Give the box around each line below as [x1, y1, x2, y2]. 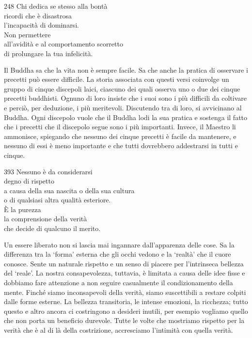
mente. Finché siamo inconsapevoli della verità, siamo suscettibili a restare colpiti [4, 287, 246, 297]
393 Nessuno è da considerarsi [4, 166, 93, 176]
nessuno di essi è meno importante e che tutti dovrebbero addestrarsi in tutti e [4, 140, 238, 151]
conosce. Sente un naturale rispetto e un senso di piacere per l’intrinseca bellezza [4, 258, 244, 268]
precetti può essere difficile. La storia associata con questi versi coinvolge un [4, 74, 229, 84]
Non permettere [4, 29, 51, 39]
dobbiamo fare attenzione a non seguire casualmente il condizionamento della [4, 277, 233, 288]
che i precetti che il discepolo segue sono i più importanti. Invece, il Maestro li [4, 122, 236, 132]
